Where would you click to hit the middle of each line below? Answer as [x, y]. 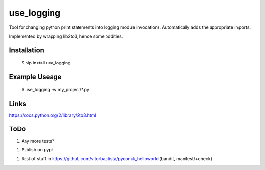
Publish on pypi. [38, 149]
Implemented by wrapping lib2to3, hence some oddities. [66, 36]
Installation [26, 50]
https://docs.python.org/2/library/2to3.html [53, 115]
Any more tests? [38, 141]
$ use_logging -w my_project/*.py [55, 89]
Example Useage [35, 77]
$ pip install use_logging [46, 63]
